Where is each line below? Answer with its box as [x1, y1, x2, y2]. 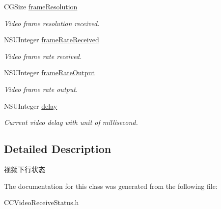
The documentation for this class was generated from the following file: [4, 180, 218, 191]
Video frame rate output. [4, 84, 78, 94]
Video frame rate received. [4, 51, 82, 61]
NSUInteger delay [4, 100, 57, 111]
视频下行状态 [4, 164, 45, 174]
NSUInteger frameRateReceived [4, 34, 99, 45]
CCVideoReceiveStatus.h [4, 197, 79, 208]
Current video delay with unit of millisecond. [4, 117, 138, 127]
